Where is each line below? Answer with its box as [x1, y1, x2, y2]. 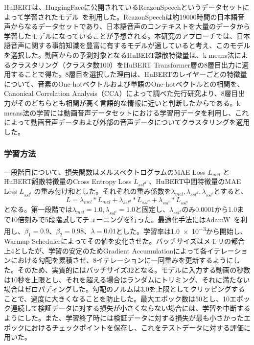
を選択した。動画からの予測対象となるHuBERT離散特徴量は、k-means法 [4, 49, 234, 60]
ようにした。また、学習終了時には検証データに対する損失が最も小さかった [4, 312, 244, 322]
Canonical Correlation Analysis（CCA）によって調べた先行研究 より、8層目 [4, 88, 238, 98]
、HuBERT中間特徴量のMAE [149, 176, 241, 186]
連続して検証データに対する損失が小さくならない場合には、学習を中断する [10, 303, 251, 313]
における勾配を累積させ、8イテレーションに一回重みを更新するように [10, 255, 233, 265]
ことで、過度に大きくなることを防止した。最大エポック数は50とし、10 [4, 293, 230, 303]
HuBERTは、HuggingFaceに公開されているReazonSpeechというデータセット [4, 2, 243, 12]
